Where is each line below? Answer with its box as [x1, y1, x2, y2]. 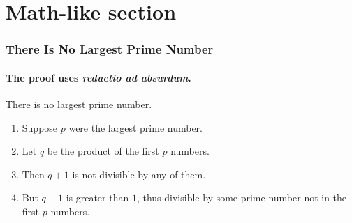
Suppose [22, 120, 58, 134]
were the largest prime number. [68, 120, 203, 134]
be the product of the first [47, 144, 159, 158]
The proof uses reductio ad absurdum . [6, 70, 191, 84]
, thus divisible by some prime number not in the [136, 190, 347, 205]
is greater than [66, 190, 129, 205]
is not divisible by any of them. [72, 167, 206, 181]
